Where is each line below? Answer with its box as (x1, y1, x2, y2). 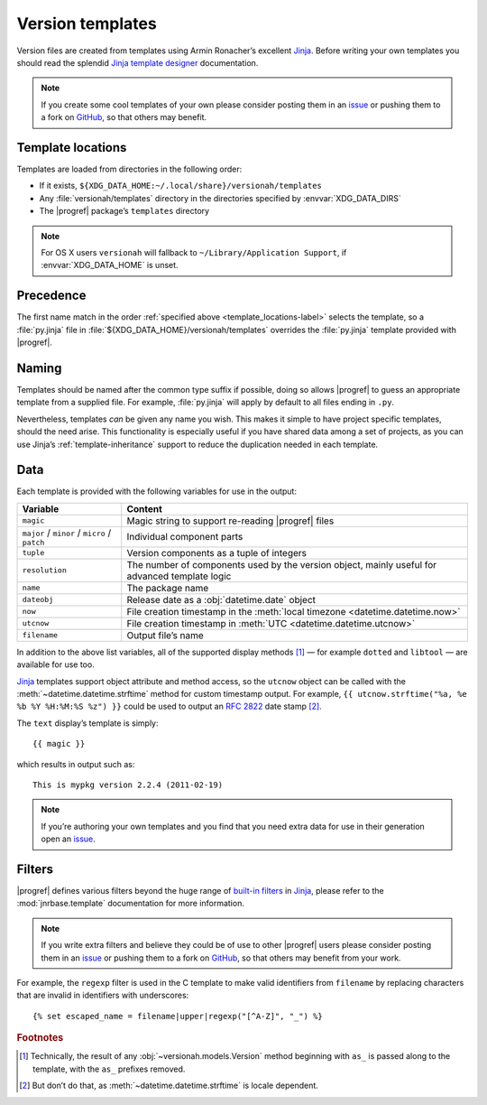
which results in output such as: (16, 758, 135, 769)
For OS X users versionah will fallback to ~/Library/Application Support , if (41, 246, 347, 257)
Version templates (16, 14, 157, 33)
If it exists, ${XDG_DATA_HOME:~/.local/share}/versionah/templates (39, 181, 322, 191)
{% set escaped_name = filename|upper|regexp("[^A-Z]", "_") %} (32, 1011, 324, 1021)
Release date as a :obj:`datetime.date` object (126, 593, 316, 606)
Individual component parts (126, 531, 243, 543)
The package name (126, 581, 209, 594)
